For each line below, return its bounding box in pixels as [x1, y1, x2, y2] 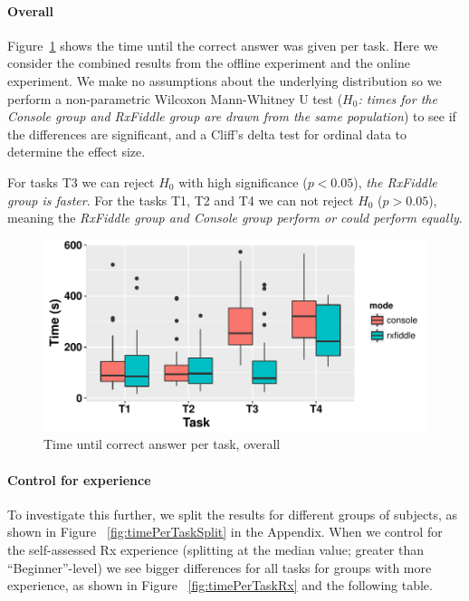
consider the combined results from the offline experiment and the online [7, 53, 410, 72]
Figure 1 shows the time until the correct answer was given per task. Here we [7, 35, 438, 54]
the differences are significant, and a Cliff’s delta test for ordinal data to [7, 124, 407, 143]
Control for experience [7, 470, 151, 489]
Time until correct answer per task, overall [43, 434, 281, 453]
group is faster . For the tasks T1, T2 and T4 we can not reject [7, 190, 354, 209]
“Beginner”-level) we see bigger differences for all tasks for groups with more [7, 558, 432, 577]
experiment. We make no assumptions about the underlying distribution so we [7, 71, 442, 90]
